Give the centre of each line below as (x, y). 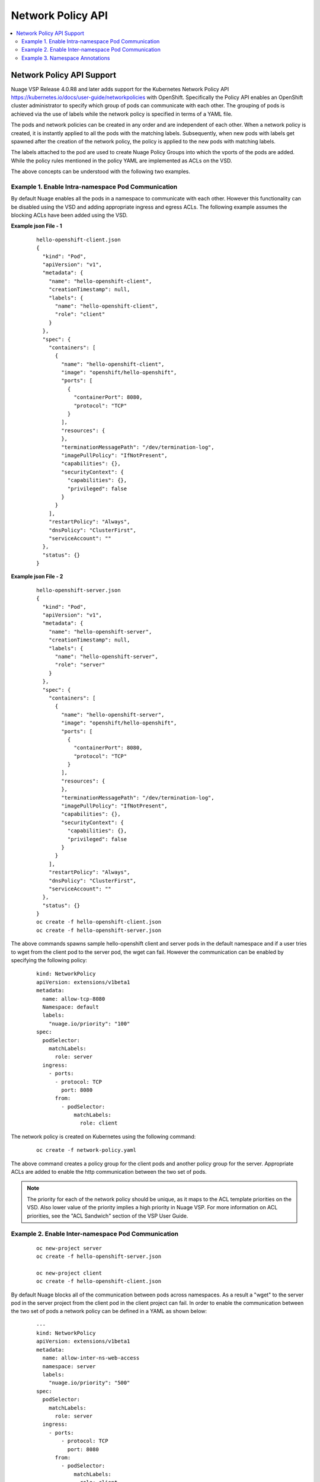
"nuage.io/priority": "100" (89, 1023)
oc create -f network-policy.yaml (86, 1150)
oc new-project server (69, 1248)
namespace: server (69, 1366)
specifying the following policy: (49, 960)
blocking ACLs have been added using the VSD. (69, 215)
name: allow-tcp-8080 (74, 999)
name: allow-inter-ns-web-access (91, 1358)
